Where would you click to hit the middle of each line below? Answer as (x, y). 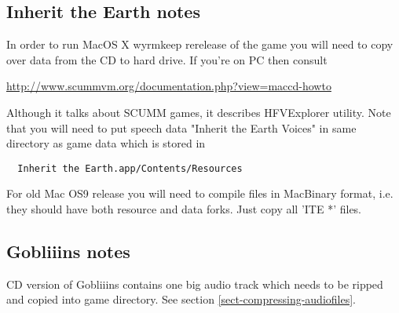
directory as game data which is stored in (106, 143)
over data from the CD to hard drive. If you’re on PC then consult (167, 59)
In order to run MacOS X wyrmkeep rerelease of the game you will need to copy (200, 44)
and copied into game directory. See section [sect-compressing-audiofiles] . (181, 299)
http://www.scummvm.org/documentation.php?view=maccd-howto (169, 86)
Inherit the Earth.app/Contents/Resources (130, 168)
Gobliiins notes (68, 251)
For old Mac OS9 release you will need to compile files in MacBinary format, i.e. (200, 193)
